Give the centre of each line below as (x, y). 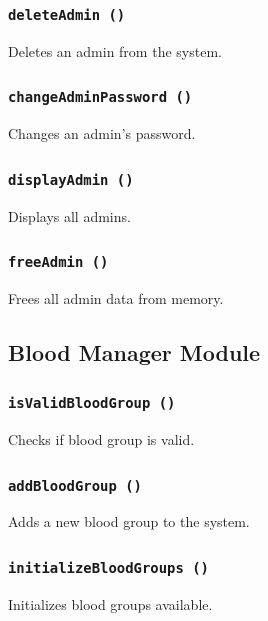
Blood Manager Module (134, 351)
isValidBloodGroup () (92, 403)
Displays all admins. (69, 215)
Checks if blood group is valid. (101, 439)
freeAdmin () (58, 262)
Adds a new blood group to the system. (129, 521)
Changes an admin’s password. (102, 133)
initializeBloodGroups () (108, 567)
